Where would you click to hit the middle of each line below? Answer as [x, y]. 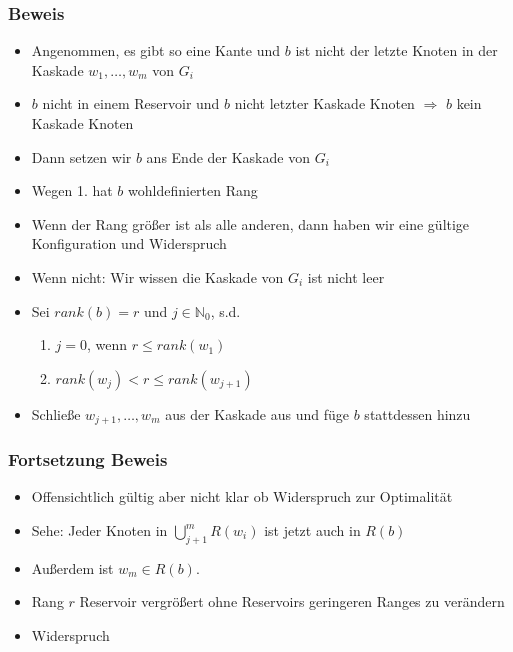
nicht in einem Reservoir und [131, 103]
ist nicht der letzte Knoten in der [396, 50]
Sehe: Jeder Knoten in [99, 530]
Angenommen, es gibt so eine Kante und [156, 50]
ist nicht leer [346, 276]
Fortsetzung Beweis [88, 459]
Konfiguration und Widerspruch [129, 243]
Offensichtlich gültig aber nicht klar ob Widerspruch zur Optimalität [242, 496]
